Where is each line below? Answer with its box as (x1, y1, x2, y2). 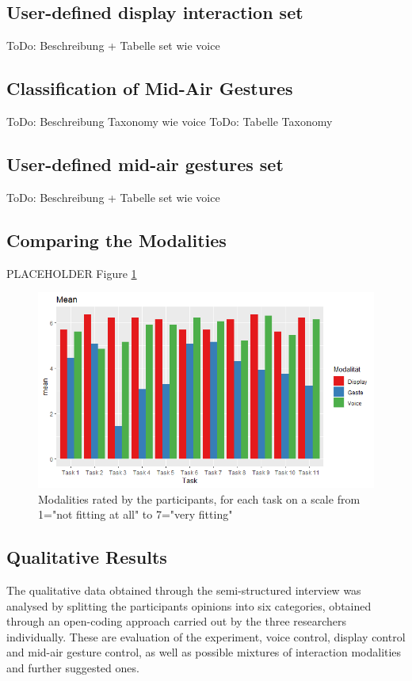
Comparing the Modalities (6, 227, 227, 252)
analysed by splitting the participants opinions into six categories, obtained (6, 597, 372, 614)
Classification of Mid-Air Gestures (6, 76, 293, 101)
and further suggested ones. (6, 659, 139, 675)
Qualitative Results (6, 545, 167, 569)
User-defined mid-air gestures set (6, 151, 284, 176)
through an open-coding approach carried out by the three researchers (6, 613, 347, 630)
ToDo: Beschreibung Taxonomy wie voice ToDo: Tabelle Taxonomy (6, 113, 333, 129)
